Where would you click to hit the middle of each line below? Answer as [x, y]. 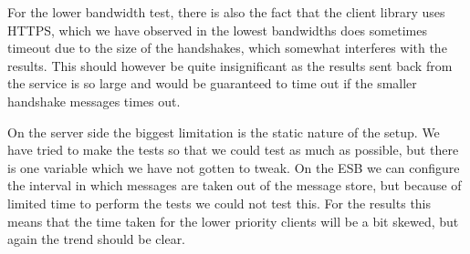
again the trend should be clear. [97, 239]
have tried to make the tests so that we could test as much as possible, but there [233, 150]
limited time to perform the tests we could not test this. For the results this [219, 203]
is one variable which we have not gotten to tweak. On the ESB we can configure [234, 167]
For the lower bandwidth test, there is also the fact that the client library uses [226, 12]
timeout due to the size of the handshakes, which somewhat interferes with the [227, 48]
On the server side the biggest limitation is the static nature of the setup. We [224, 132]
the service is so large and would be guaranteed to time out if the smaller [212, 83]
